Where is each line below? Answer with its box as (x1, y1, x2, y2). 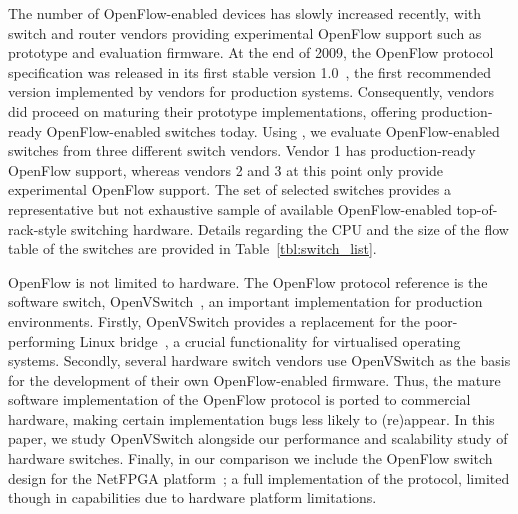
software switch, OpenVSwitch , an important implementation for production (8, 291, 483, 312)
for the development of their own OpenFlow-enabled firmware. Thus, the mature (8, 369, 501, 390)
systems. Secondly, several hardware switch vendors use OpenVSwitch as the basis (8, 350, 511, 371)
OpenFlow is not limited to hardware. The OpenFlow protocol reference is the (8, 271, 488, 292)
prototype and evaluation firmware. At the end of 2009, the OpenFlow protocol (8, 42, 494, 63)
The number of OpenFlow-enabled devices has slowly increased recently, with (8, 3, 482, 23)
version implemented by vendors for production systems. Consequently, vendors (8, 81, 495, 102)
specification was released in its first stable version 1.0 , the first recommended (8, 61, 491, 82)
